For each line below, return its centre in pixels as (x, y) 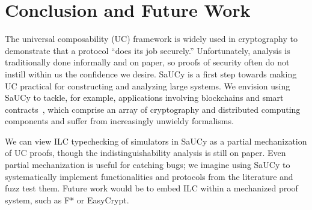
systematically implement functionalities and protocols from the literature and (149, 176)
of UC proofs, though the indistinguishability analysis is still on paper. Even (145, 153)
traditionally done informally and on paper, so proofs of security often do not (147, 62)
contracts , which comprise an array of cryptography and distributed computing (153, 109)
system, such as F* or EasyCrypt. (67, 199)
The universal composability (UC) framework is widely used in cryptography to (151, 39)
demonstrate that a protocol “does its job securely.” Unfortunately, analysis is (148, 50)
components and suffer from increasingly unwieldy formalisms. (119, 121)
